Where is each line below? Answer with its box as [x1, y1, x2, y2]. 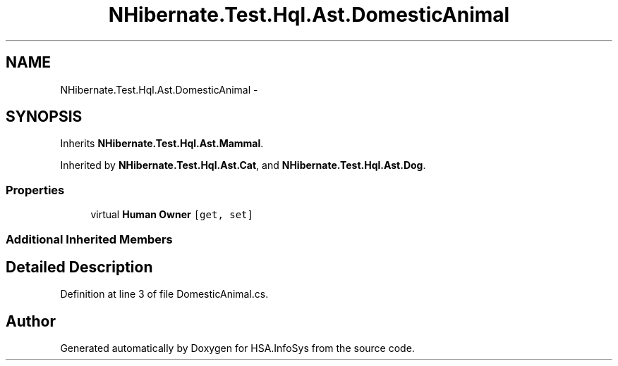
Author [6, 312, 56, 330]
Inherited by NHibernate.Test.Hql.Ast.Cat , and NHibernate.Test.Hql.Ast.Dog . [60, 159, 426, 172]
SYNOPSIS [6, 108, 83, 126]
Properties [6, 182, 65, 197]
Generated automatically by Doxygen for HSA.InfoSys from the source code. [60, 342, 415, 355]
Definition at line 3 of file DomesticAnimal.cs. [60, 288, 269, 301]
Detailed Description [6, 258, 153, 276]
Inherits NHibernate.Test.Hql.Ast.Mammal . [60, 137, 264, 150]
